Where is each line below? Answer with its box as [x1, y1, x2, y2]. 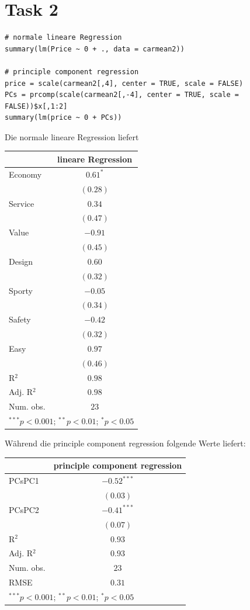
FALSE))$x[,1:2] [5, 102, 68, 110]
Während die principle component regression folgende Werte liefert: [5, 437, 246, 449]
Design [9, 255, 33, 267]
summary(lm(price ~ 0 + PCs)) [5, 113, 122, 122]
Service [9, 197, 34, 209]
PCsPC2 [9, 503, 39, 515]
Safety [9, 313, 31, 325]
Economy [9, 168, 42, 180]
